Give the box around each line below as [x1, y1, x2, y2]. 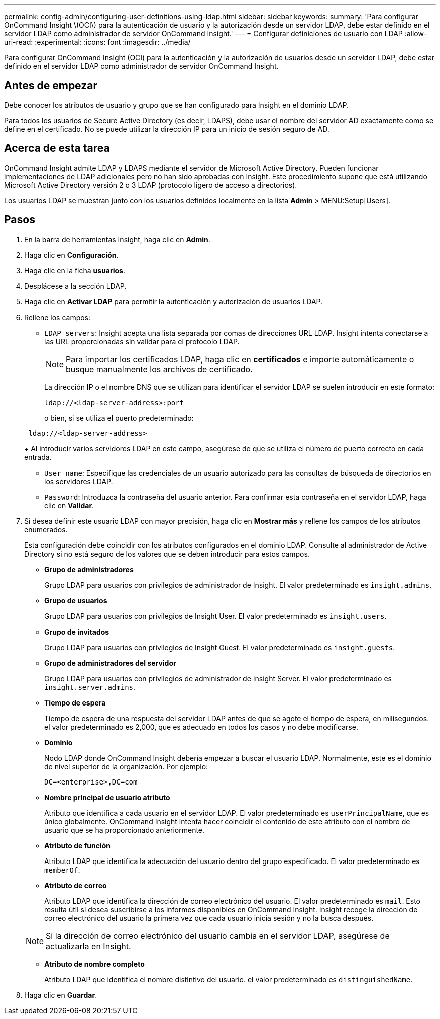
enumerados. [24, 525, 68, 534]
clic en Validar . [44, 501, 94, 510]
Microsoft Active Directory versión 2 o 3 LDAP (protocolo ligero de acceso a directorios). [4, 180, 297, 189]
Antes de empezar [4, 79, 97, 92]
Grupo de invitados [44, 627, 109, 636]
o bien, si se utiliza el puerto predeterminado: [44, 413, 194, 422]
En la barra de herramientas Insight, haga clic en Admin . [24, 234, 210, 244]
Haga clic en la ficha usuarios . [24, 266, 126, 275]
